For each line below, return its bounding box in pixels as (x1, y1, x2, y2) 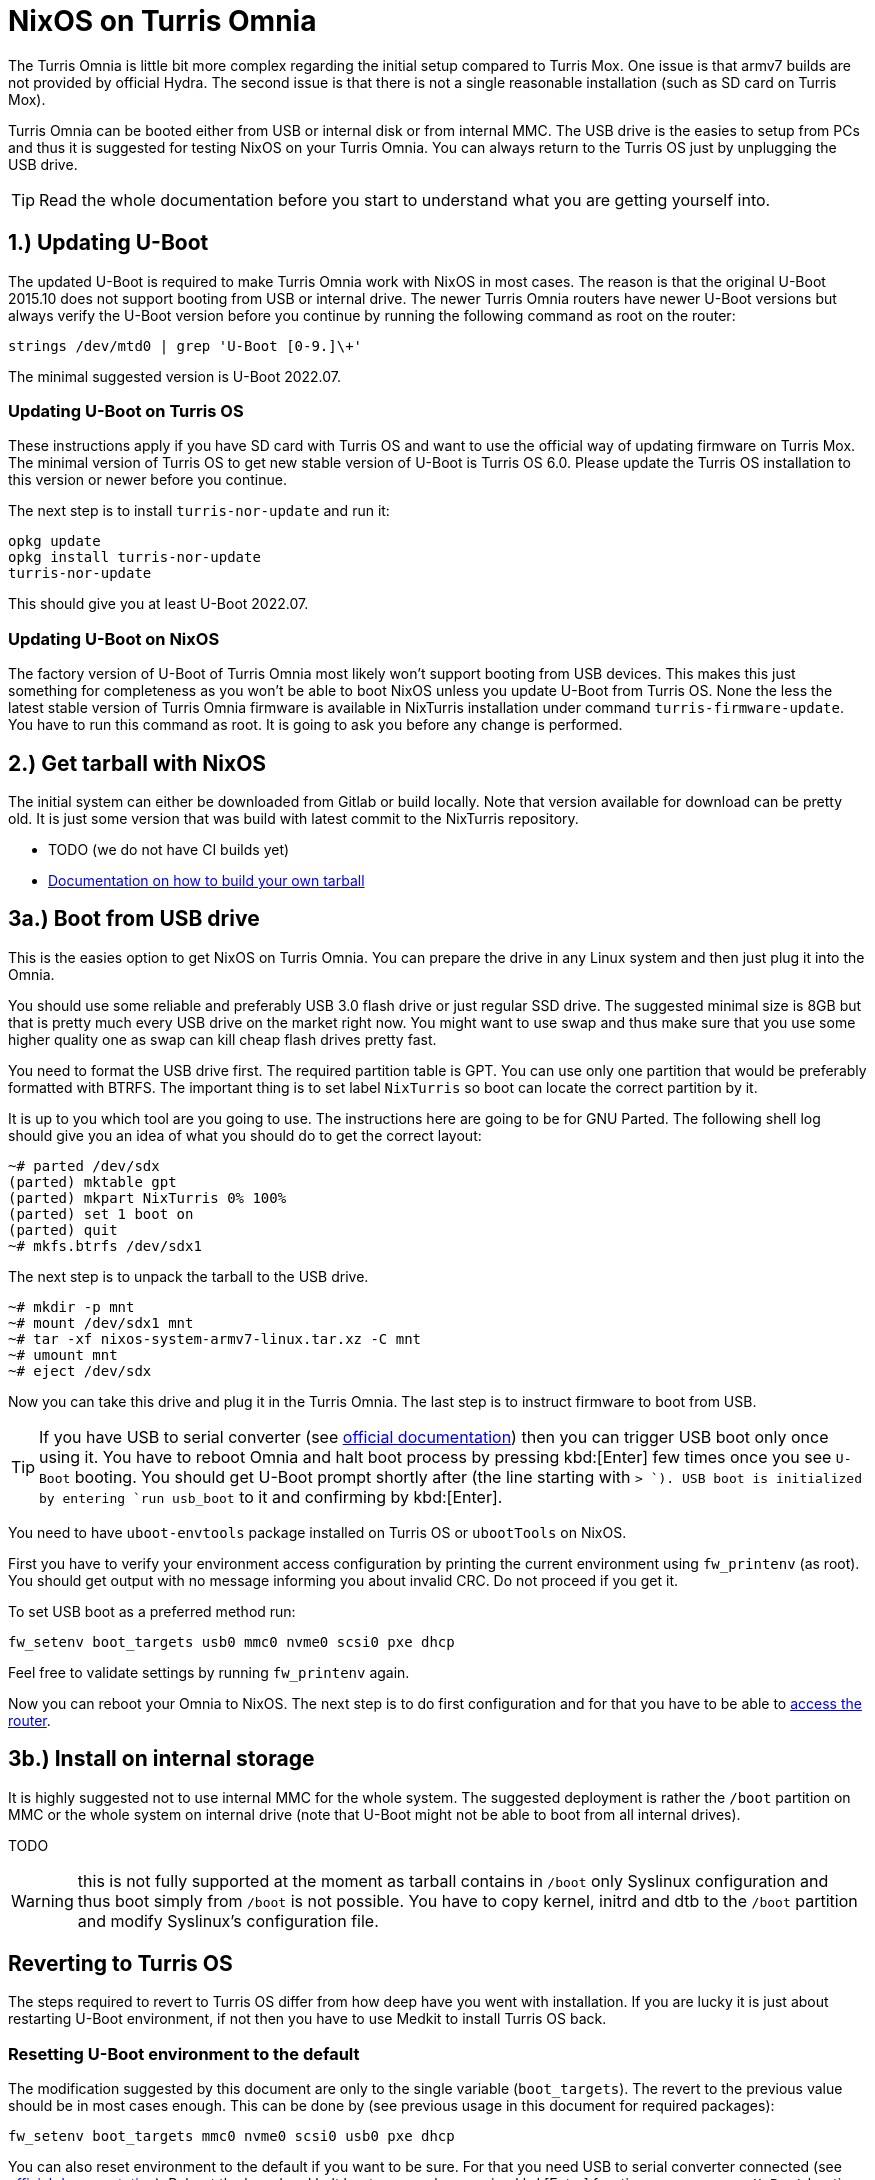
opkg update (8, 533, 101, 550)
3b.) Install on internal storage (8, 1746, 315, 1772)
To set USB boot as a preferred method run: (8, 1602, 296, 1620)
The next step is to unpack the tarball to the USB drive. (8, 1267, 369, 1285)
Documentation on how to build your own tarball (48, 871, 365, 889)
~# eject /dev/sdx (8, 1362, 152, 1379)
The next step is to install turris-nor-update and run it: (8, 502, 390, 520)
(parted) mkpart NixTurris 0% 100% (8, 1189, 287, 1206)
